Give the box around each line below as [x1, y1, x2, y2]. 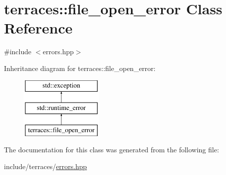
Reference [4, 18, 73, 38]
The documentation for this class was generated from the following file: [4, 144, 219, 155]
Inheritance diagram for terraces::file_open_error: [4, 63, 156, 73]
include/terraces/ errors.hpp [4, 161, 87, 172]
